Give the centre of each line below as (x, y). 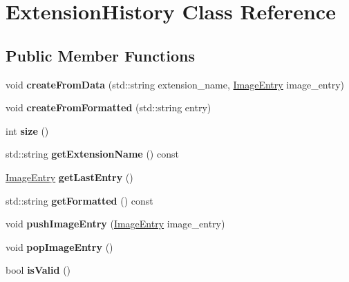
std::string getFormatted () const (79, 200)
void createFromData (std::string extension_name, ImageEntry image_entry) (175, 84)
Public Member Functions (100, 55)
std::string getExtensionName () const (92, 154)
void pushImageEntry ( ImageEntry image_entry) (115, 224)
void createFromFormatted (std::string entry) (109, 107)
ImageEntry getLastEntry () (69, 177)
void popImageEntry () (59, 246)
